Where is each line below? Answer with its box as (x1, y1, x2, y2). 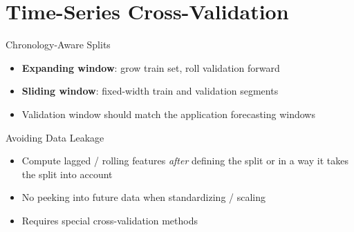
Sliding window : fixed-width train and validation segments (21, 84, 279, 98)
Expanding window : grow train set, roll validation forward (21, 60, 280, 75)
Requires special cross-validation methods (21, 213, 198, 227)
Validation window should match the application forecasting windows (21, 106, 315, 121)
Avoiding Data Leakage (6, 130, 104, 144)
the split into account (21, 166, 113, 181)
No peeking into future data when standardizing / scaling (21, 190, 266, 204)
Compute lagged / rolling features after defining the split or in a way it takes (21, 153, 348, 168)
